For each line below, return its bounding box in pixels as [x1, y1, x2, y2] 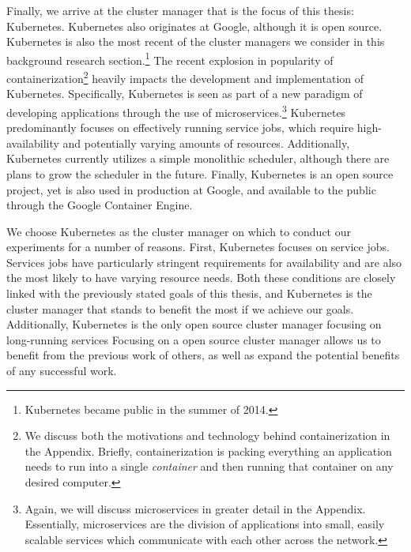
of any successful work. [6, 362, 117, 379]
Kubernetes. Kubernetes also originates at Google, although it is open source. [6, 17, 383, 34]
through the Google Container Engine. [6, 197, 193, 213]
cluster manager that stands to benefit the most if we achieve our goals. [6, 300, 354, 317]
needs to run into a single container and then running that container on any [25, 458, 394, 475]
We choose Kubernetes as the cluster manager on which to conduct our [6, 223, 351, 239]
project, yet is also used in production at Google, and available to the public [6, 181, 376, 197]
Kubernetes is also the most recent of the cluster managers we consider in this [6, 33, 385, 50]
